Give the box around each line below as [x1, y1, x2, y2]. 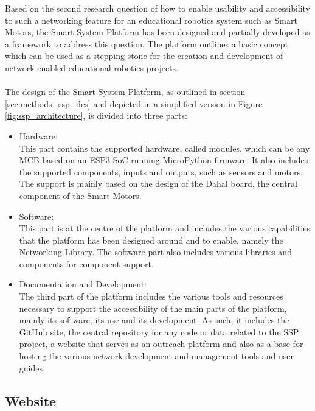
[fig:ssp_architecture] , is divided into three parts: [5, 109, 187, 122]
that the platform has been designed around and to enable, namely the [19, 233, 283, 246]
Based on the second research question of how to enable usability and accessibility [5, 2, 311, 14]
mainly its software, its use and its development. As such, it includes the [19, 314, 289, 326]
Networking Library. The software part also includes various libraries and [19, 245, 292, 258]
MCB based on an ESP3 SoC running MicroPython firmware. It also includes [19, 153, 308, 166]
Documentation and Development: [19, 278, 147, 290]
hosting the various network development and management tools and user [19, 350, 294, 362]
